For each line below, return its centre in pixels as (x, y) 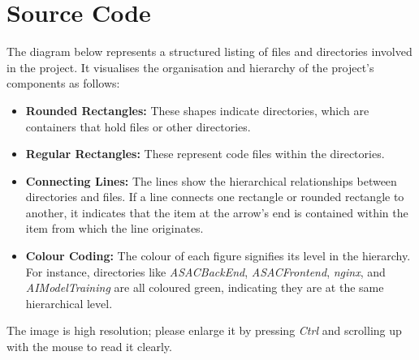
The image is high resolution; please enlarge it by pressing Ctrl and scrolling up (204, 330)
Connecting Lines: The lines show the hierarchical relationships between (211, 180)
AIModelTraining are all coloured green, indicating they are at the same (205, 287)
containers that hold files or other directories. (138, 126)
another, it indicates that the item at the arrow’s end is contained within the (217, 212)
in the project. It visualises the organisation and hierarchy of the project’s (190, 67)
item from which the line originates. (114, 228)
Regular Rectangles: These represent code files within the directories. (205, 154)
